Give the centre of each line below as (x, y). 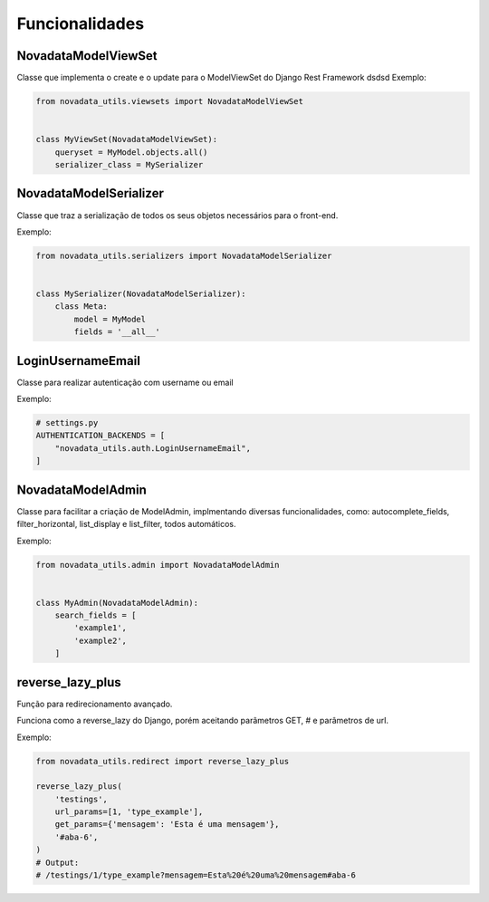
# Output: (58, 862)
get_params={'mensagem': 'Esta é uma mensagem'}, (167, 825)
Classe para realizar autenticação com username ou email (125, 382)
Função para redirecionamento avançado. (95, 704)
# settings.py (67, 423)
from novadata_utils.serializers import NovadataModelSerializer (184, 255)
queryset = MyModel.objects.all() (131, 152)
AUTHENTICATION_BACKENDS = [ (101, 436)
